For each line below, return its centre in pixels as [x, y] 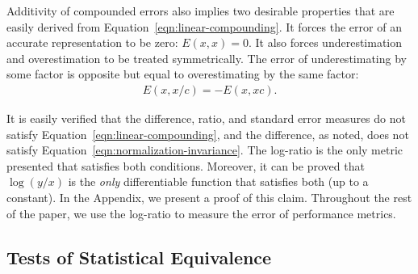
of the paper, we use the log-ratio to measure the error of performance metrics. [201, 213]
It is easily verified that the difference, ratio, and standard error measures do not [206, 118]
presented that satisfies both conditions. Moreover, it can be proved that [186, 165]
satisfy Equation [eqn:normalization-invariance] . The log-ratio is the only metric [205, 150]
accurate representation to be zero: [92, 42]
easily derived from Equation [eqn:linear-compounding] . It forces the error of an [204, 26]
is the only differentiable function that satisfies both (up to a [218, 181]
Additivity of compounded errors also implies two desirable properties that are [201, 11]
